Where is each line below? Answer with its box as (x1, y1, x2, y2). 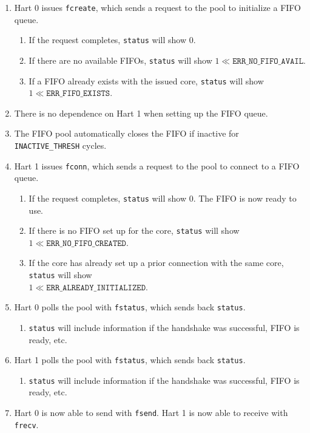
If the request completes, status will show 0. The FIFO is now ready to (29, 191, 297, 204)
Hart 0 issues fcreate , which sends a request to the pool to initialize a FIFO (14, 1, 301, 13)
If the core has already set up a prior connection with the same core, (29, 256, 284, 269)
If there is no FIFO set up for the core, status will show (29, 224, 240, 237)
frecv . (14, 418, 39, 431)
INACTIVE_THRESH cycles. (14, 139, 107, 151)
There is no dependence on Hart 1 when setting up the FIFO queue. (14, 106, 268, 119)
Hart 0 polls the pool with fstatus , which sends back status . (14, 301, 246, 313)
